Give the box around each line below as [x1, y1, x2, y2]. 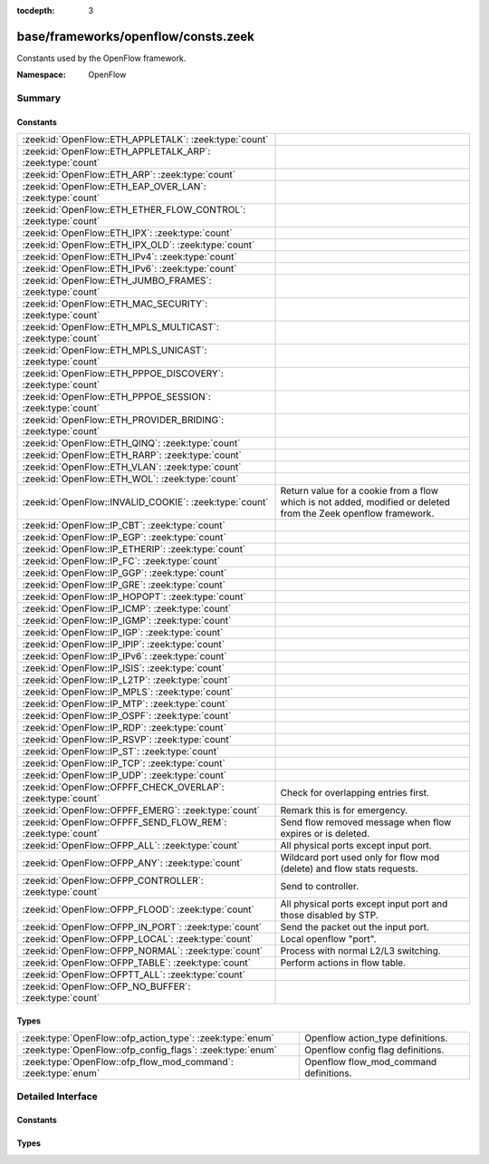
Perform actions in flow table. [280, 956, 407, 969]
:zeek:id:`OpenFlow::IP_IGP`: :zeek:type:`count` [22, 626, 224, 639]
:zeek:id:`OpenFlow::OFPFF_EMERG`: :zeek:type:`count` [22, 804, 261, 817]
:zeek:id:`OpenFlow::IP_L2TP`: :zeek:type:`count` [22, 674, 231, 686]
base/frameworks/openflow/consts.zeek [16, 28, 255, 44]
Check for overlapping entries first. [280, 787, 430, 800]
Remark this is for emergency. [280, 804, 408, 817]
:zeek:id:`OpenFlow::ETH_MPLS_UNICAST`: [22, 344, 207, 357]
